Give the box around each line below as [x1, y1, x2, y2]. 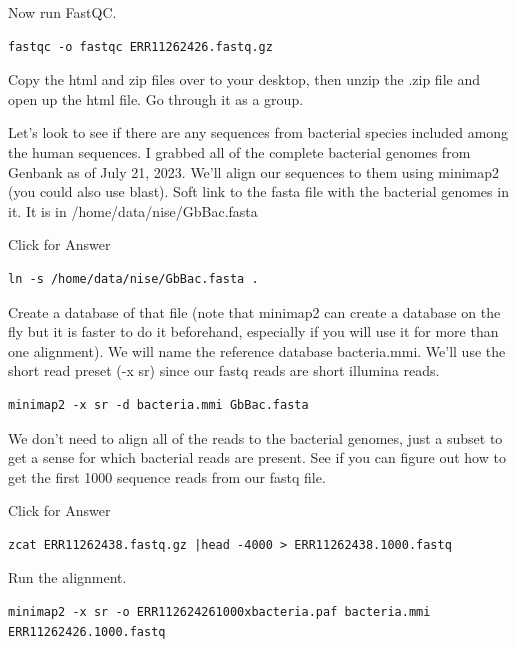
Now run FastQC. [8, 2, 117, 22]
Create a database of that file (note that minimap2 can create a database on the [8, 301, 501, 322]
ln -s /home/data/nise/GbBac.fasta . [8, 271, 259, 286]
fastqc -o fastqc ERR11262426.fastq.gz [8, 39, 273, 54]
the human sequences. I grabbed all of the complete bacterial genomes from [8, 141, 471, 162]
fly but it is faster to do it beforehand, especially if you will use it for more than [8, 321, 499, 342]
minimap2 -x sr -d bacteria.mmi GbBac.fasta [8, 397, 309, 412]
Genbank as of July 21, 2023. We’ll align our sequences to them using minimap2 [8, 161, 500, 182]
